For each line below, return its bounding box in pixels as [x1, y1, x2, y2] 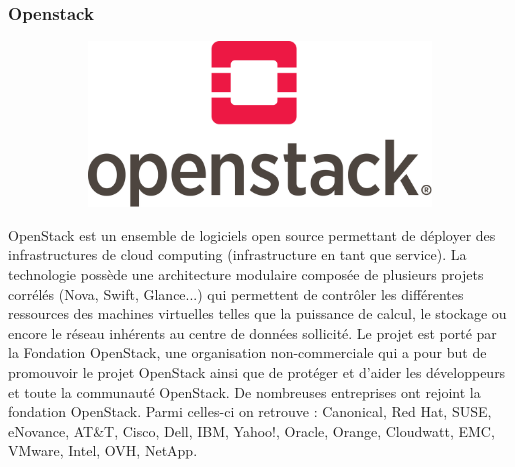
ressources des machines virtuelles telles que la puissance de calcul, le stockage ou [8, 303, 507, 324]
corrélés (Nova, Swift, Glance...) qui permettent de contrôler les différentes [8, 283, 464, 304]
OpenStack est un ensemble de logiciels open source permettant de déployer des [8, 224, 496, 245]
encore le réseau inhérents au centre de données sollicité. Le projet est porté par [8, 322, 497, 343]
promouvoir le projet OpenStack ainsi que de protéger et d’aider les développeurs [8, 361, 506, 382]
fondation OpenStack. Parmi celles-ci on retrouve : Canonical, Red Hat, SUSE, [8, 401, 492, 422]
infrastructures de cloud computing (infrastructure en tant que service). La [8, 244, 467, 265]
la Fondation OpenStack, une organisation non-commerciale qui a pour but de [8, 342, 487, 363]
